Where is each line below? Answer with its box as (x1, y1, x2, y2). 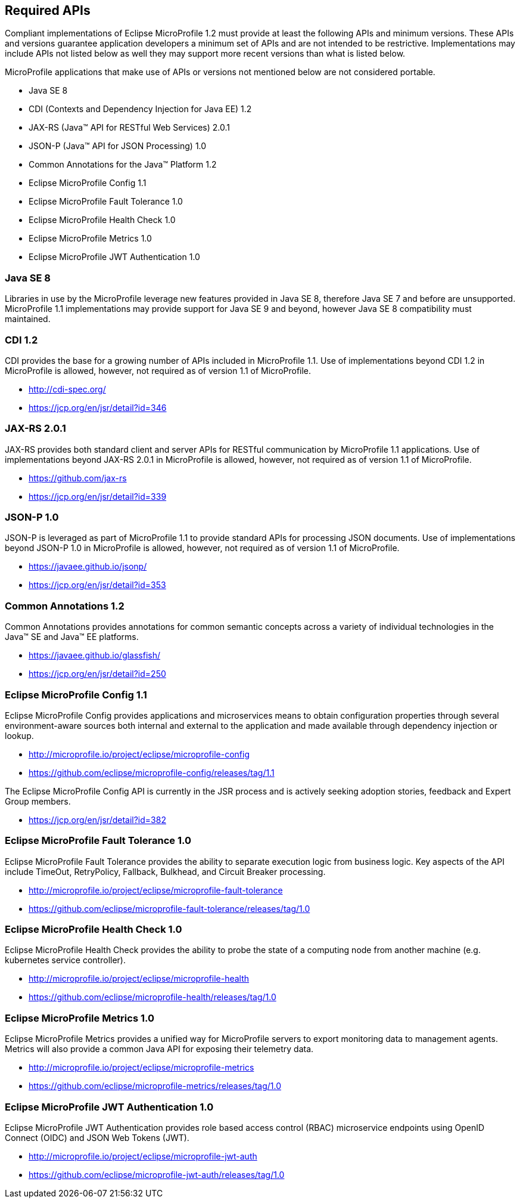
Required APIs (5, 3, 91, 18)
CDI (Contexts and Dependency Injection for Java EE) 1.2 (29, 104, 252, 115)
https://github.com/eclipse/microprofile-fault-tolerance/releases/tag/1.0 (29, 903, 310, 914)
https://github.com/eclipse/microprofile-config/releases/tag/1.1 (29, 767, 275, 778)
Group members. (5, 796, 71, 806)
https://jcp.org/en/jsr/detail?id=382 (29, 814, 166, 825)
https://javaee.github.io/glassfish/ (29, 650, 161, 661)
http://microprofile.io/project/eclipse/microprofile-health (29, 973, 250, 984)
